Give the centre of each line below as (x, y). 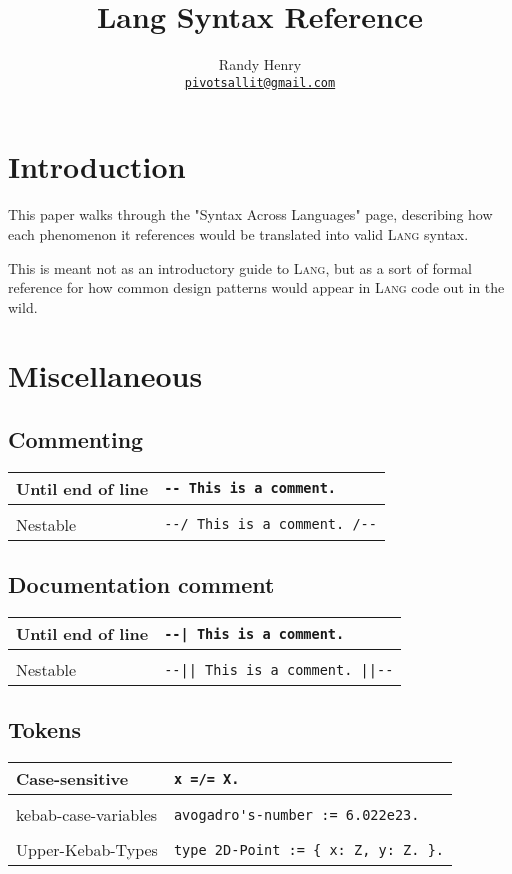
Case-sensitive (72, 779)
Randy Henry (260, 64)
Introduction (97, 166)
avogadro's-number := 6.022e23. (296, 814)
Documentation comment (141, 584)
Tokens (44, 729)
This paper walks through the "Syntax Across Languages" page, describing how (250, 214)
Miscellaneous (105, 375)
